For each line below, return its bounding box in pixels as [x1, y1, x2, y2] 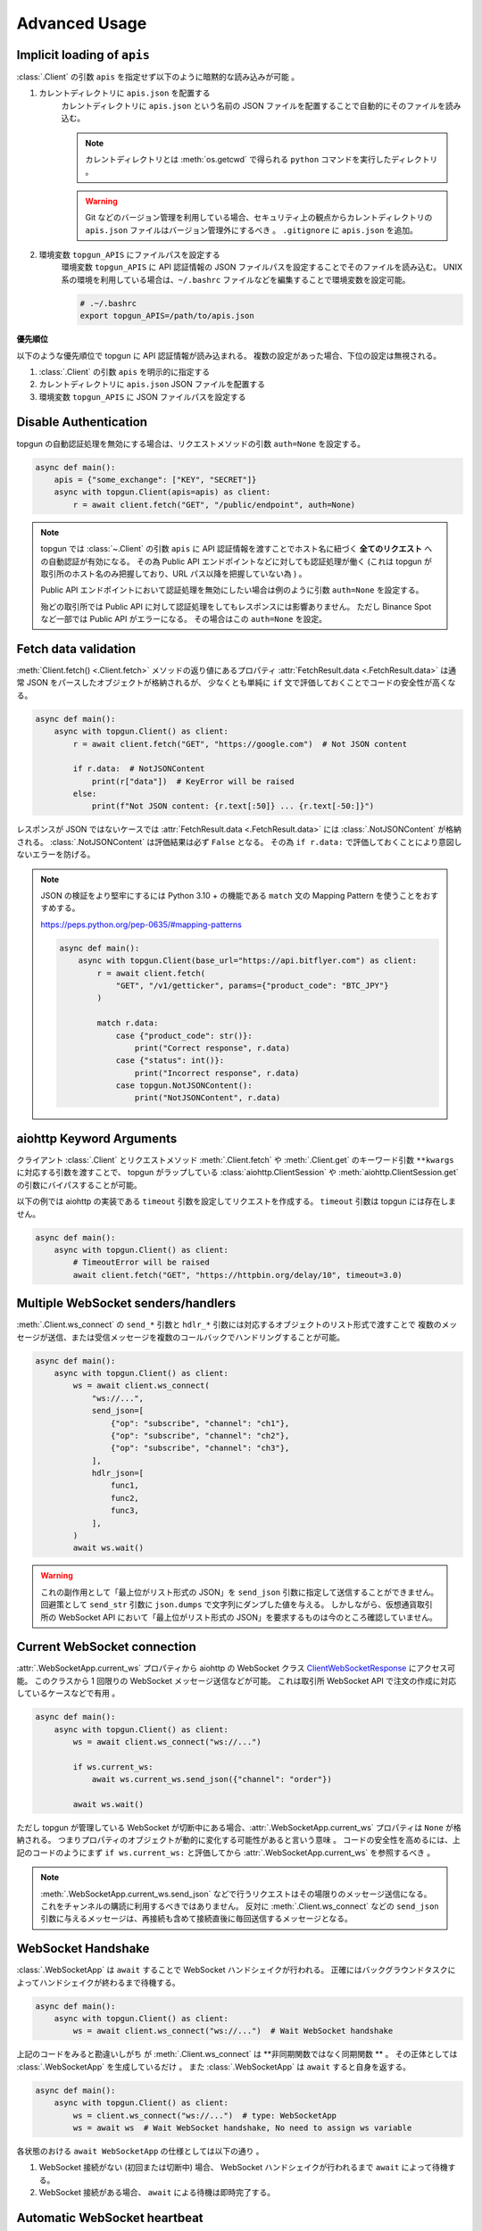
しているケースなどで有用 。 [16, 1688, 120, 1699]
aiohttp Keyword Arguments [16, 1131, 178, 1146]
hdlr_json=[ [91, 1468, 145, 1479]
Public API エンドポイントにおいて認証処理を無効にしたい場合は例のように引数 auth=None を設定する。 [40, 585, 424, 595]
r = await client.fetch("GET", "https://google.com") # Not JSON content [72, 739, 408, 749]
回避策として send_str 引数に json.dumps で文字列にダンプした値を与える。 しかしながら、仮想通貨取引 [40, 1599, 433, 1610]
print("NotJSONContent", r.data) [134, 1093, 281, 1103]
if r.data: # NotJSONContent [72, 764, 205, 774]
